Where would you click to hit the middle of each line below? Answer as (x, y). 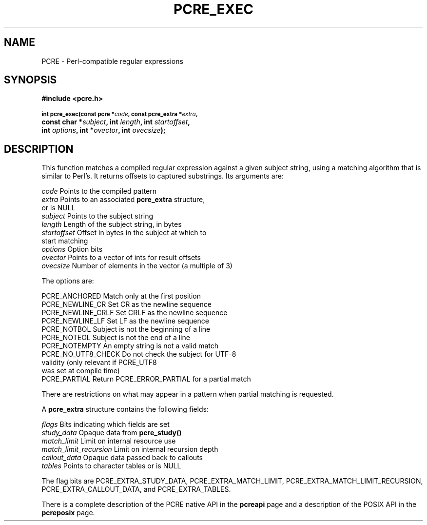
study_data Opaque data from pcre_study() (112, 433)
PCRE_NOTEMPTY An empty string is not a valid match (130, 346)
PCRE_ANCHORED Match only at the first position (121, 296)
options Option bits (72, 249)
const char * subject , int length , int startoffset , (116, 122)
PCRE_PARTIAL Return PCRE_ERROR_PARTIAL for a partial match (146, 379)
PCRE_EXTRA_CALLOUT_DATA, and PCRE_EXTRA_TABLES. (136, 489)
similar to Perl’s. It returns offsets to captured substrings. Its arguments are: (163, 176)
